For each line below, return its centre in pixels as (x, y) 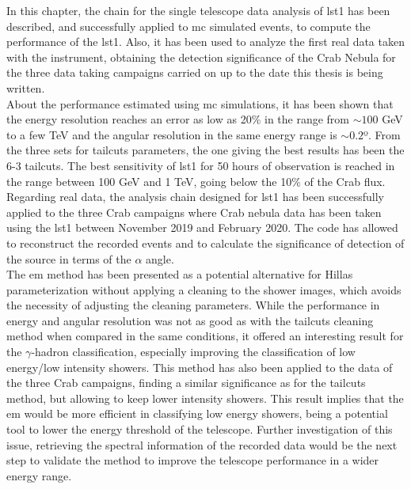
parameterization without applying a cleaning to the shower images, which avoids (204, 289)
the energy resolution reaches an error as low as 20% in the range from (178, 119)
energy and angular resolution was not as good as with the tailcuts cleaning (190, 320)
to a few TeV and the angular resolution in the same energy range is (172, 134)
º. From (382, 134)
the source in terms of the (69, 258)
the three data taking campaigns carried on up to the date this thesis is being (195, 72)
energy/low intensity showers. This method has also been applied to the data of (200, 367)
